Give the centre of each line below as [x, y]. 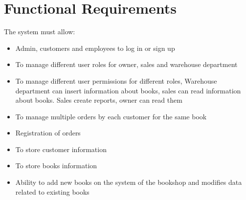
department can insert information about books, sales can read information [128, 90]
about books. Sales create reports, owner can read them [99, 100]
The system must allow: [40, 32]
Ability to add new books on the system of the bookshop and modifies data [129, 182]
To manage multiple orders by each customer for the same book [111, 116]
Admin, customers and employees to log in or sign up [95, 48]
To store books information [56, 166]
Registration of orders [48, 133]
